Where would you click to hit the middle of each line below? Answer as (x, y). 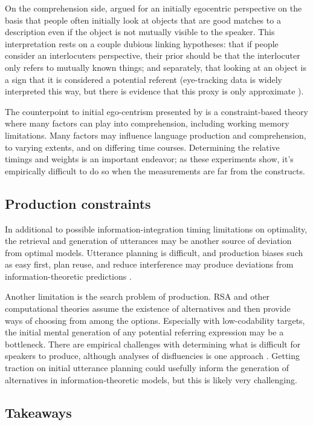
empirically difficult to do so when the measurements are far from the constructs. (155, 170)
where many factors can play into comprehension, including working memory (147, 123)
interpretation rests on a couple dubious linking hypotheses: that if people (142, 43)
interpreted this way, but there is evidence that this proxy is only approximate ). (154, 91)
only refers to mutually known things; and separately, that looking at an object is (156, 67)
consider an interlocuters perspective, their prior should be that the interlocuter (153, 55)
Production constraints (78, 203)
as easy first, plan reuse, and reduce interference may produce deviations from (149, 264)
